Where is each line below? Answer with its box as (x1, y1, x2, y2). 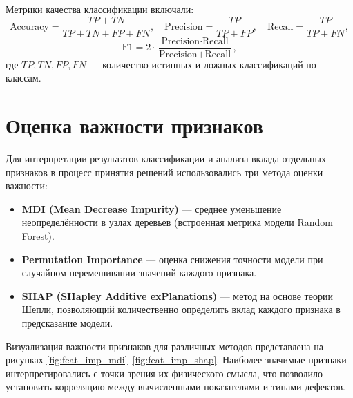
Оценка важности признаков (6, 111, 263, 140)
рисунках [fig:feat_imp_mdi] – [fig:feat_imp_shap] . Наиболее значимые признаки (6, 352, 347, 367)
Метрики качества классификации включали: (6, 2, 194, 16)
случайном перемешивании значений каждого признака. (21, 265, 257, 280)
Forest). (21, 229, 55, 243)
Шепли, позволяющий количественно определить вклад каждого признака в (21, 302, 341, 316)
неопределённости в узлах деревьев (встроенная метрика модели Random (21, 215, 334, 229)
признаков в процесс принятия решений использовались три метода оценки (6, 164, 323, 179)
